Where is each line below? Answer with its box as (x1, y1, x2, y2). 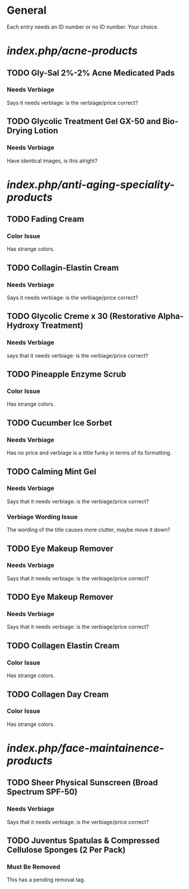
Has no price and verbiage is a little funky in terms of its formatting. (7, 449, 172, 456)
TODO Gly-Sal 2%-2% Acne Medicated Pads (7, 68, 175, 78)
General (7, 4, 47, 17)
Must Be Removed (7, 863, 61, 871)
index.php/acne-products (7, 44, 138, 58)
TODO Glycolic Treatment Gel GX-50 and (7, 117, 161, 127)
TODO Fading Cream (7, 214, 84, 224)
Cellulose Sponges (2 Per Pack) (7, 845, 126, 855)
